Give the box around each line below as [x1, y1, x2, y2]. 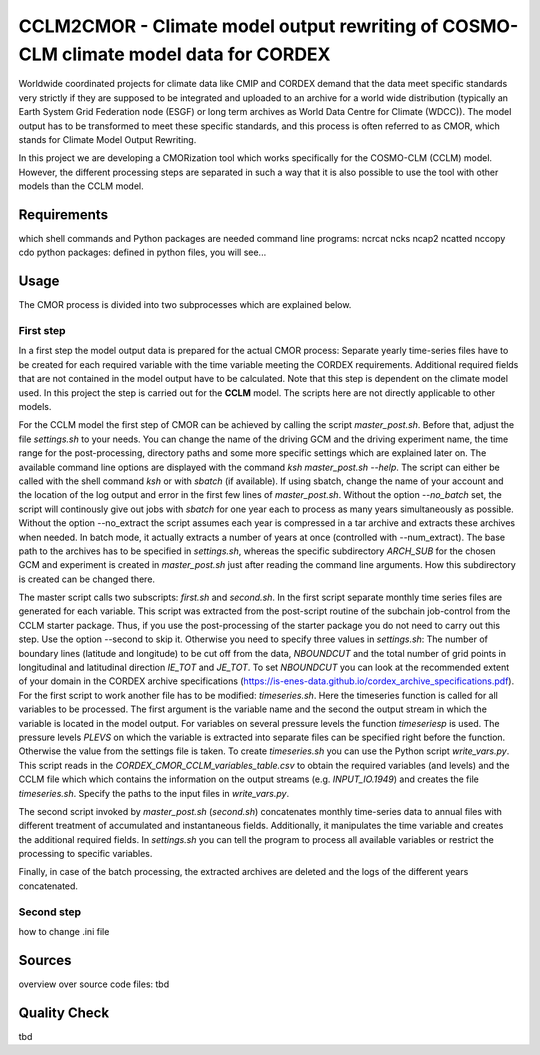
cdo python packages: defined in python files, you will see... [18, 246, 267, 259]
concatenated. [18, 880, 79, 892]
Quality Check [18, 1004, 110, 1021]
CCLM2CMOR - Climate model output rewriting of [18, 15, 439, 37]
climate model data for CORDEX [61, 43, 331, 65]
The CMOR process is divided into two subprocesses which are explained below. [18, 299, 352, 311]
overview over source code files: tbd [18, 978, 170, 990]
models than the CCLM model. [18, 180, 144, 192]
